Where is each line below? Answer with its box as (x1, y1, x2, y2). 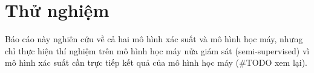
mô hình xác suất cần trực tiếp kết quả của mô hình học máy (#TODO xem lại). (5, 56, 308, 69)
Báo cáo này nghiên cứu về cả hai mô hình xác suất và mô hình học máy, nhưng (5, 33, 303, 45)
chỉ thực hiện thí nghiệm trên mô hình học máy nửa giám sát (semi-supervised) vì (5, 44, 310, 57)
